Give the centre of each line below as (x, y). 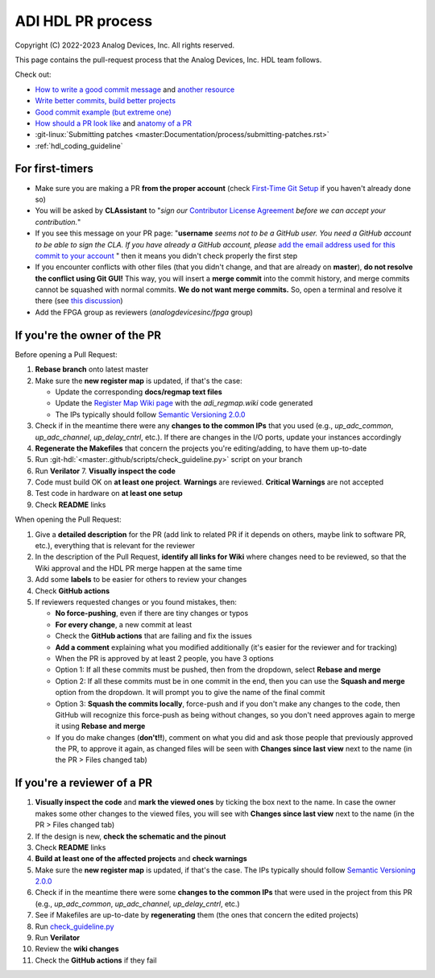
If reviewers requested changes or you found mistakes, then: (136, 601)
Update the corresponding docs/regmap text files (139, 392)
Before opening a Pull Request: (66, 354)
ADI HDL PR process (84, 21)
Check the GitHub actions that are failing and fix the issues (154, 636)
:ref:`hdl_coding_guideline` (79, 146)
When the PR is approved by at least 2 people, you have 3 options (164, 658)
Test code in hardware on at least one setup (109, 493)
